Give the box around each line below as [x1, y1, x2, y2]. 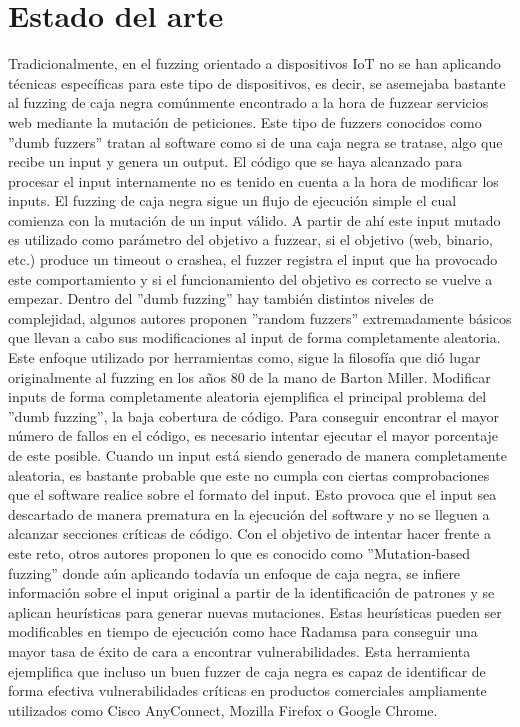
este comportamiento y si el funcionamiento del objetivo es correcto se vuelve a [8, 268, 493, 289]
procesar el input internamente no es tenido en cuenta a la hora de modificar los [8, 170, 499, 191]
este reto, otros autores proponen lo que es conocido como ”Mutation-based [8, 542, 471, 563]
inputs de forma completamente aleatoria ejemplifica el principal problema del [8, 386, 487, 407]
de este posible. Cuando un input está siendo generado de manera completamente [8, 445, 507, 465]
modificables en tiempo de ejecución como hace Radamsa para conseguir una [8, 621, 478, 642]
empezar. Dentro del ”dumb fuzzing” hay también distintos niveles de [8, 288, 434, 309]
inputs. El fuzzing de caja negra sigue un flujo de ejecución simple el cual [8, 190, 457, 211]
